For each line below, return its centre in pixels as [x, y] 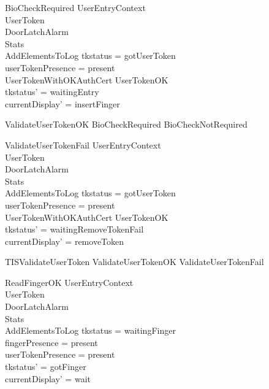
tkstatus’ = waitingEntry [52, 92]
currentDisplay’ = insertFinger [63, 103]
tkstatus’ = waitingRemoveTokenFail [74, 229]
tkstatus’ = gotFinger [46, 367]
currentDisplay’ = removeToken [65, 241]
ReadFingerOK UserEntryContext [69, 282]
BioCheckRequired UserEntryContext [75, 7]
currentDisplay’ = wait [48, 378]
